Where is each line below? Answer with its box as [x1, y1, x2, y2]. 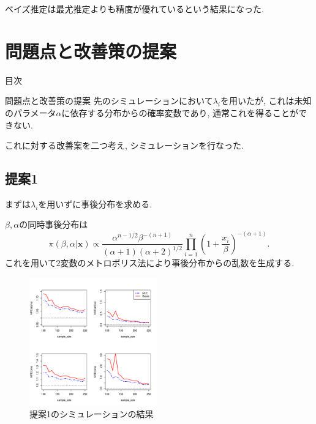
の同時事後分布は [19, 218, 88, 231]
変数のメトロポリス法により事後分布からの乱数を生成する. [60, 256, 295, 269]
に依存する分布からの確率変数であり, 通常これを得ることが [61, 106, 298, 119]
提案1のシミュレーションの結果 [29, 407, 154, 420]
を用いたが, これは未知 [220, 94, 312, 107]
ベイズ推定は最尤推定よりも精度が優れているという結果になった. [5, 2, 264, 15]
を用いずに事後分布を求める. [38, 197, 152, 210]
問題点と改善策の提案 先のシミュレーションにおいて [5, 94, 213, 107]
